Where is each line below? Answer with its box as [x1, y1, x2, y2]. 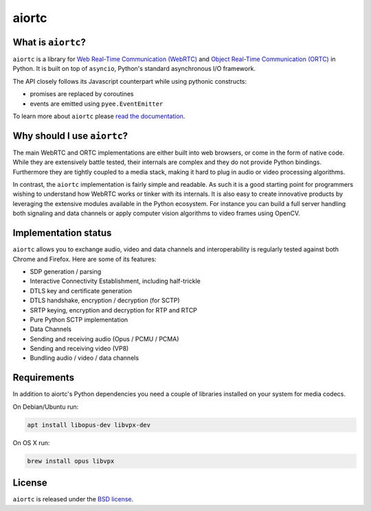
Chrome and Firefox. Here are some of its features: [12, 255, 157, 263]
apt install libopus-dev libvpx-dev [27, 421, 151, 429]
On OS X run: [12, 438, 50, 446]
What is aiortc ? [12, 36, 86, 48]
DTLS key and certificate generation [30, 286, 132, 295]
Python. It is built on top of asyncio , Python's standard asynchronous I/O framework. [12, 65, 256, 73]
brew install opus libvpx [27, 457, 115, 465]
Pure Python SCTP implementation [30, 315, 128, 323]
